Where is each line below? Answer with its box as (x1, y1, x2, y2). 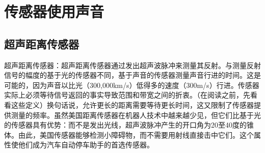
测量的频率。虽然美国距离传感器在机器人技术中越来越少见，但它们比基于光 (11, 109, 261, 120)
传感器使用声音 (4, 1, 104, 22)
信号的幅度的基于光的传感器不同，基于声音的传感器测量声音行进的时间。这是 (4, 70, 261, 80)
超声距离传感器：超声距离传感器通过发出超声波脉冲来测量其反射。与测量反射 (4, 59, 261, 70)
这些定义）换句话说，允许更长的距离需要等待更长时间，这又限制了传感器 (11, 99, 254, 110)
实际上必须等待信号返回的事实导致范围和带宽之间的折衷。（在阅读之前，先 (4, 89, 250, 100)
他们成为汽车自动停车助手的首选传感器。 (18, 139, 154, 150)
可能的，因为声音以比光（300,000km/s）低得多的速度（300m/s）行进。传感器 (4, 79, 259, 90)
